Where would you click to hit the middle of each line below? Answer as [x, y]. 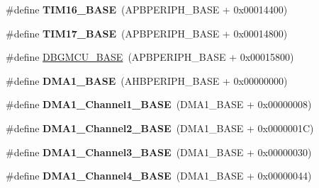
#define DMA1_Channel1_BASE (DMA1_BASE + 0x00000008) [159, 104]
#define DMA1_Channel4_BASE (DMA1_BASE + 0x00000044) [159, 176]
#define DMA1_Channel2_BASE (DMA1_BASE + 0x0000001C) [160, 128]
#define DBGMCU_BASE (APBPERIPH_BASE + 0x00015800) [150, 57]
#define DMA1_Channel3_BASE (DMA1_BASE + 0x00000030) [159, 152]
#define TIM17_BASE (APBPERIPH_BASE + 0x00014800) [147, 33]
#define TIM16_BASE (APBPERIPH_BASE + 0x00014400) [147, 9]
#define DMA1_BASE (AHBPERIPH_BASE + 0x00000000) [147, 80]
